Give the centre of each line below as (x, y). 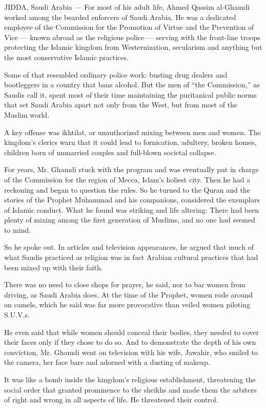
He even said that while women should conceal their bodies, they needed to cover (132, 332)
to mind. (18, 229)
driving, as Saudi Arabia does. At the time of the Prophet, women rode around (129, 294)
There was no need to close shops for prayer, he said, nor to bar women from (125, 284)
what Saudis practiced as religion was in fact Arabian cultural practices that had (131, 257)
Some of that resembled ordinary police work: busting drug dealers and (116, 74)
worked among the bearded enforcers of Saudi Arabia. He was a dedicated (120, 17)
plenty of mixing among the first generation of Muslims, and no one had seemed (130, 220)
